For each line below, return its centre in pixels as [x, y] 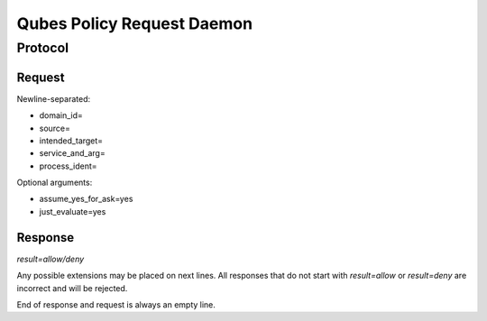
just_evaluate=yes [73, 211]
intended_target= [71, 141]
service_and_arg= [72, 153]
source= [55, 128]
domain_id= [61, 115]
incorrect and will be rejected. [72, 288]
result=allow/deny [51, 259]
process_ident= [69, 166]
